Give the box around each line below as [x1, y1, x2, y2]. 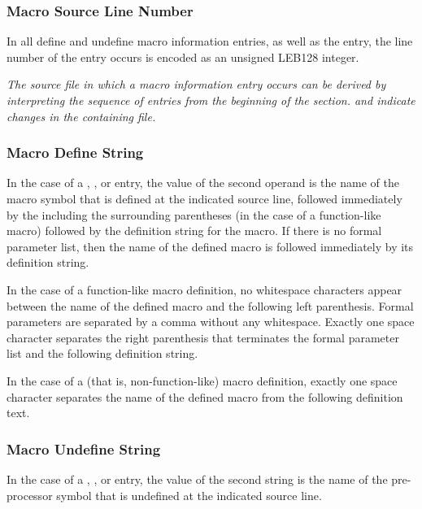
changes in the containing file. [7, 107, 156, 124]
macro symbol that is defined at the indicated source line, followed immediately [7, 190, 402, 207]
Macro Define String [7, 142, 144, 163]
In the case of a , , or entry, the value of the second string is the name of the [7, 470, 388, 487]
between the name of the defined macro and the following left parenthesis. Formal [7, 297, 414, 314]
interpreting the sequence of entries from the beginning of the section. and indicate [7, 92, 415, 108]
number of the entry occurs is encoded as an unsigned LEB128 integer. [7, 48, 359, 65]
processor [7, 486, 53, 503]
